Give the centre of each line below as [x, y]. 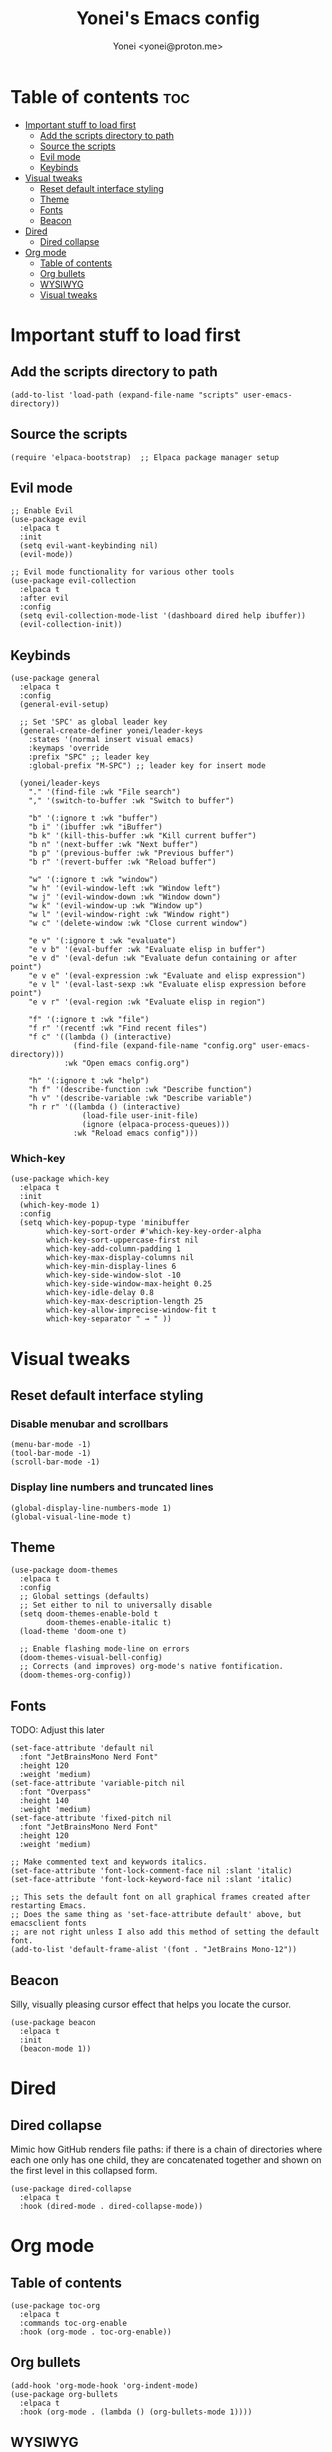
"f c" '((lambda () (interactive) [100, 1037]
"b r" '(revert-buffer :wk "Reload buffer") [122, 862]
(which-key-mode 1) [60, 1205]
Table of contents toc [100, 96]
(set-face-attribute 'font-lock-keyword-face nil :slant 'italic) [151, 1880]
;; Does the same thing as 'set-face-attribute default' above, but [156, 1915]
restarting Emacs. [48, 1906]
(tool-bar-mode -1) [51, 1453]
